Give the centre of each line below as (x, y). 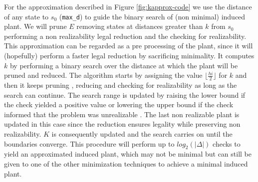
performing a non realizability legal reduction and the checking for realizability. (125, 36)
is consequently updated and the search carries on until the (142, 134)
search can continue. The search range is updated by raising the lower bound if (125, 94)
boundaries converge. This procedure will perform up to (89, 143)
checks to (227, 143)
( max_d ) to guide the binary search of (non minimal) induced (152, 16)
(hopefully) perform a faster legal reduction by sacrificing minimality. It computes (129, 56)
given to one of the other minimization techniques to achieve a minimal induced (126, 164)
